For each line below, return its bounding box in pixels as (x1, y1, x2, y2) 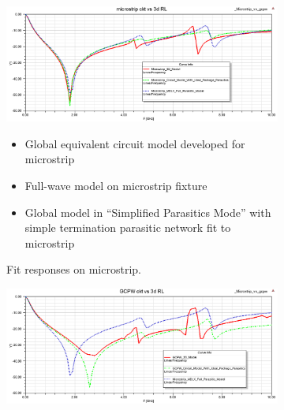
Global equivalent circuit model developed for (24, 135, 245, 151)
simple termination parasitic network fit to (24, 219, 231, 236)
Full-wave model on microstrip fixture (24, 177, 207, 193)
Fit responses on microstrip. (6, 261, 141, 278)
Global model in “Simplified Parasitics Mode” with (24, 203, 271, 220)
